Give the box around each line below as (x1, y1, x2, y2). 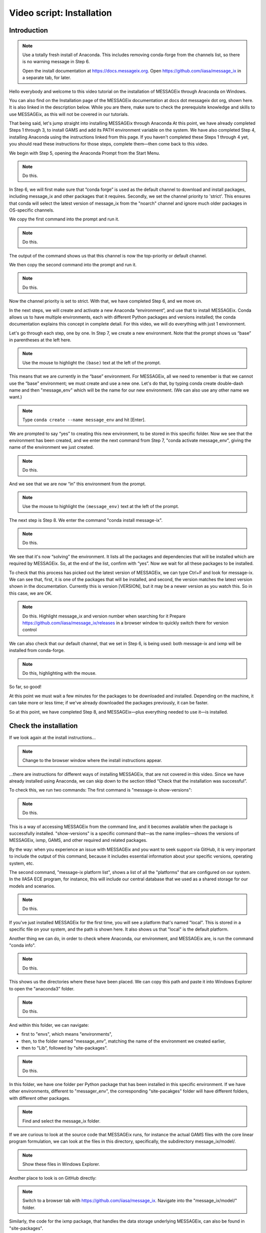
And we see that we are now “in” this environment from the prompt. (9, 481, 146, 487)
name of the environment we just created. (9, 444, 94, 450)
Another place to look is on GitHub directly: (9, 1175, 97, 1181)
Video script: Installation (9, 7, 112, 18)
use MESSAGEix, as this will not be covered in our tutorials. (9, 111, 129, 117)
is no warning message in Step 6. (22, 59, 90, 65)
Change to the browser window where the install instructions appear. (22, 758, 163, 763)
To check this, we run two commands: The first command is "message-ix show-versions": (9, 787, 192, 793)
